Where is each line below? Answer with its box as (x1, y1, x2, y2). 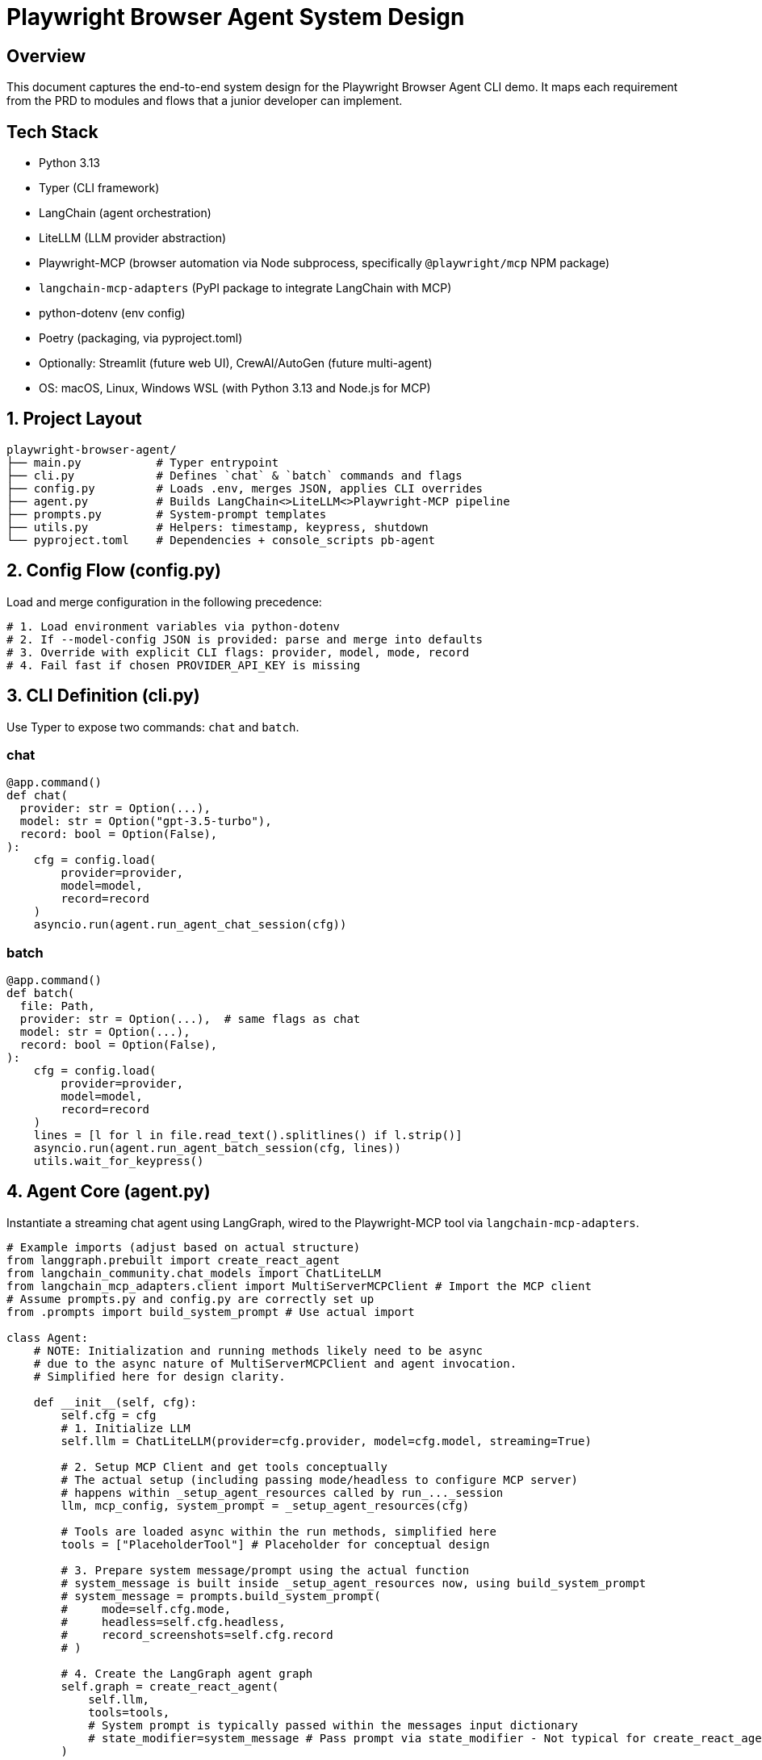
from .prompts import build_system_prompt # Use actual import (6, 1305, 415, 1318)
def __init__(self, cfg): (33, 1395, 198, 1409)
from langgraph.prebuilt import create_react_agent (6, 1253, 341, 1267)
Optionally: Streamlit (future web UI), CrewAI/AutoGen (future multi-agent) (39, 356, 433, 371)
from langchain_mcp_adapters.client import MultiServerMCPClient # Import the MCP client (6, 1279, 592, 1293)
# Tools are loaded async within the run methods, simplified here (61, 1524, 496, 1538)
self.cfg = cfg (61, 1408, 157, 1422)
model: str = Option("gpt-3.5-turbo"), (19, 815, 272, 828)
